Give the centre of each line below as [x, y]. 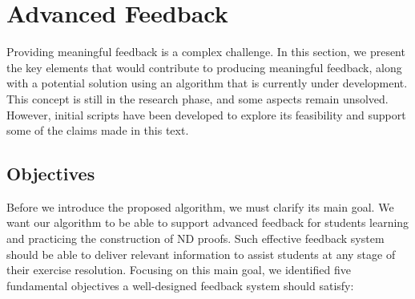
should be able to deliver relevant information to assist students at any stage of [201, 254]
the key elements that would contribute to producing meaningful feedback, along [204, 67]
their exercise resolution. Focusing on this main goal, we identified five [179, 270]
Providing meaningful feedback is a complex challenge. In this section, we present [206, 52]
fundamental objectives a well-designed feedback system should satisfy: [180, 285]
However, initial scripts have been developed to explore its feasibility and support [206, 114]
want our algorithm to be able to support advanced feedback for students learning [208, 222]
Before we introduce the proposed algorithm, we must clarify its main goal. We [200, 206]
